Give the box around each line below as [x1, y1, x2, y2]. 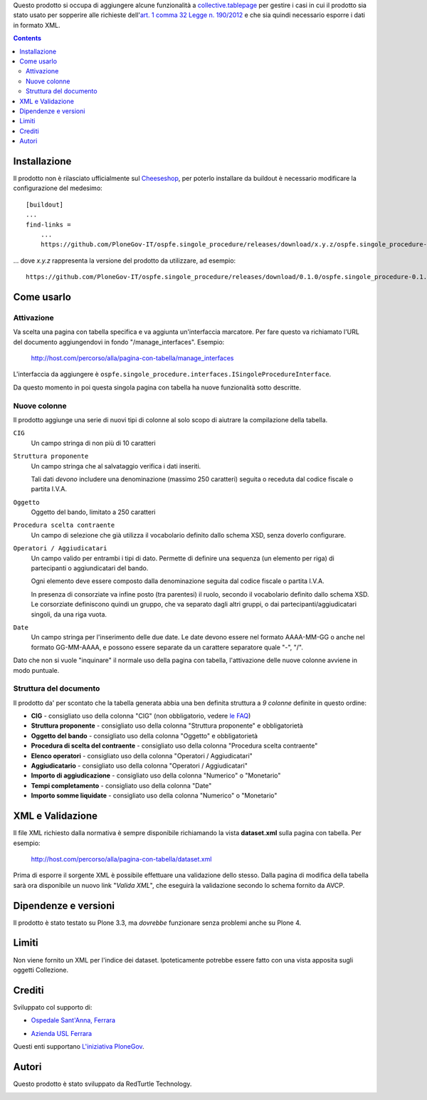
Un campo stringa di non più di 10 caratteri [31, 439, 156, 447]
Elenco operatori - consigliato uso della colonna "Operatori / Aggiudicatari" [31, 751, 253, 760]
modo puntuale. [13, 666, 60, 674]
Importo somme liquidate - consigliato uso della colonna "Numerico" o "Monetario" [31, 791, 278, 800]
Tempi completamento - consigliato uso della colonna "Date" [31, 781, 212, 790]
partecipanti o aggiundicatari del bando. [31, 564, 149, 572]
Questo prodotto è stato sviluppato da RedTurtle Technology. [13, 1079, 192, 1088]
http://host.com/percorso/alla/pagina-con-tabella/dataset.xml [31, 854, 212, 863]
